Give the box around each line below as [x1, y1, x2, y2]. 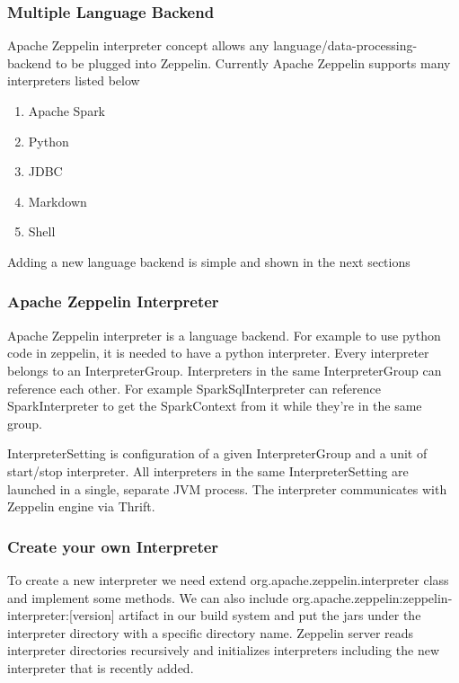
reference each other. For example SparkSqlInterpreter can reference [7, 378, 381, 397]
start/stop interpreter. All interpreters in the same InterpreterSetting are [7, 461, 409, 480]
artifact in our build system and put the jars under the [119, 606, 421, 625]
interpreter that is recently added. [7, 658, 194, 677]
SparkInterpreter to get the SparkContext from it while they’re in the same [7, 396, 422, 415]
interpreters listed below [7, 71, 140, 90]
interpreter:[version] [7, 606, 115, 625]
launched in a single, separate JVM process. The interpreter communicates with [7, 479, 447, 498]
